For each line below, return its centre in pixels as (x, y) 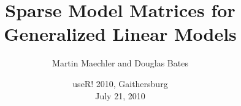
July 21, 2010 (120, 95)
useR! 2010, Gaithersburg (120, 83)
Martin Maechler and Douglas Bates (120, 63)
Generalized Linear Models (120, 34)
